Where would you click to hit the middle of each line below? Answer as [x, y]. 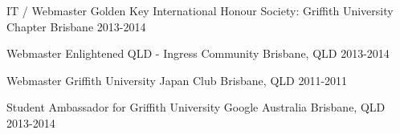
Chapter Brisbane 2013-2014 [76, 26]
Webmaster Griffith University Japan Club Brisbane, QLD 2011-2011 [177, 80]
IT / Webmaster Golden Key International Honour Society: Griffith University [200, 10]
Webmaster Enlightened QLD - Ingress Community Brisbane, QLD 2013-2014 [198, 53]
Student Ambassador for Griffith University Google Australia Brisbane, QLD [196, 107]
